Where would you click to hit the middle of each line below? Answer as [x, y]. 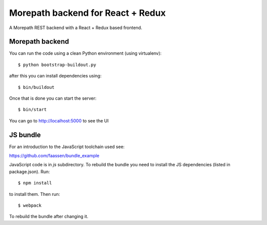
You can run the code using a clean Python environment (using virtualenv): [85, 53]
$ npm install [35, 183]
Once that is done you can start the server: [53, 98]
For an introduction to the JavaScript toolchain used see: [67, 147]
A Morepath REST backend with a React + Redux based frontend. [76, 28]
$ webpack [30, 206]
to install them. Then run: [35, 194]
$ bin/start [32, 110]
